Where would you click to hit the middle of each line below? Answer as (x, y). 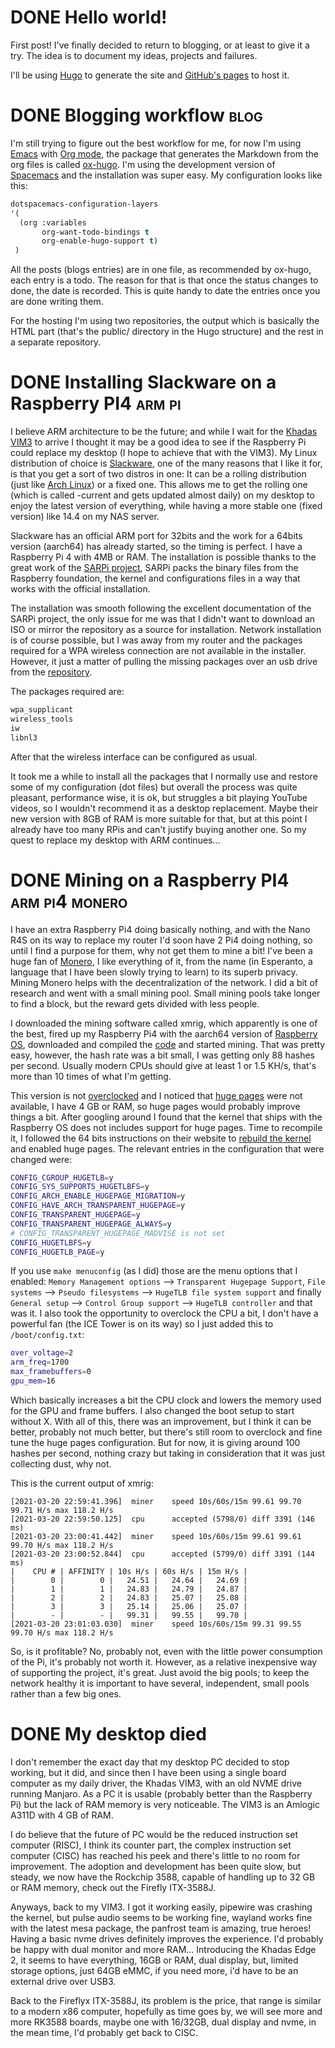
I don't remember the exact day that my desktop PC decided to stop (150, 1762)
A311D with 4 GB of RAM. (62, 1815)
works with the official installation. (80, 589)
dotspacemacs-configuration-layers (84, 204)
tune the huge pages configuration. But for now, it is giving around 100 (155, 1442)
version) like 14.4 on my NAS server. (85, 517)
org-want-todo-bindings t (95, 232)
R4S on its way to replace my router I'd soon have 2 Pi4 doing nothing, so (161, 940)
